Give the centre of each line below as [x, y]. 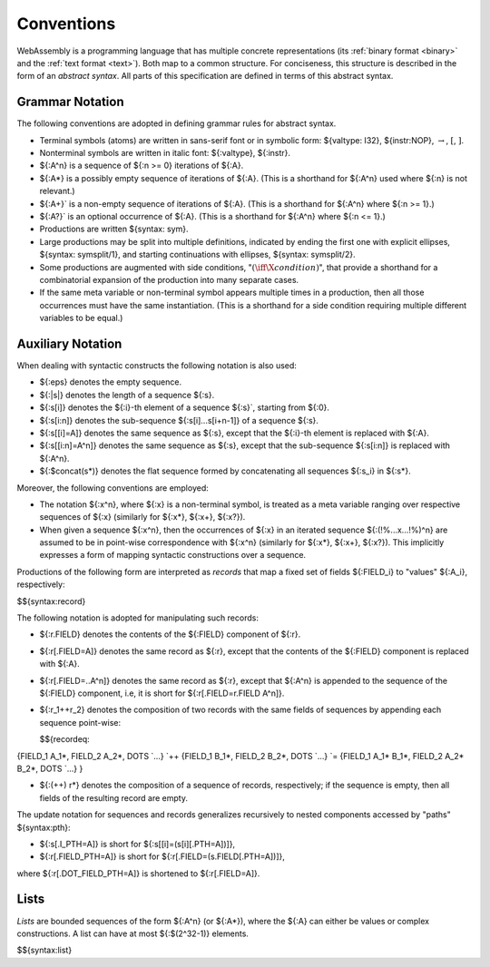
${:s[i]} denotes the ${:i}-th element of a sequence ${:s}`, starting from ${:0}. [185, 407]
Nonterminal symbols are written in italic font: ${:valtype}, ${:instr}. [165, 153]
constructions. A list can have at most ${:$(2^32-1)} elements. [133, 933]
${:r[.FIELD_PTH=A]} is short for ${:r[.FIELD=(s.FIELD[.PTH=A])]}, [162, 856]
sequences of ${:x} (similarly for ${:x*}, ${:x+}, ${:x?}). [142, 517]
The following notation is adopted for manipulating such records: [137, 618]
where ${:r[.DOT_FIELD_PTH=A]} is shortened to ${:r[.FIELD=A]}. [138, 873]
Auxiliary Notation [69, 343]
